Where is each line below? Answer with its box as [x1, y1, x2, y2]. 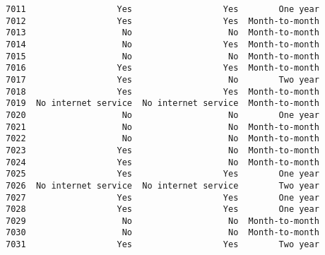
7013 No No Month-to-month [6, 28, 319, 38]
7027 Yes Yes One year [6, 192, 319, 203]
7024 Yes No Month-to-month [6, 157, 319, 167]
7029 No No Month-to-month [6, 215, 319, 226]
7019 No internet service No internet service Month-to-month [6, 98, 319, 109]
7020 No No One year [6, 109, 319, 120]
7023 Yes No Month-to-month [6, 145, 319, 155]
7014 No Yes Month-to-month [6, 39, 319, 49]
